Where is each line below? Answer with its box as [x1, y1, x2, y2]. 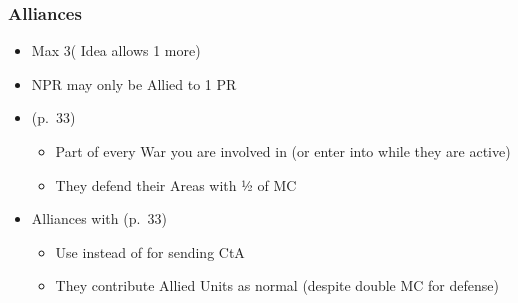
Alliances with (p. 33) [31, 208, 167, 229]
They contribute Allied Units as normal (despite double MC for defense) [55, 275, 499, 296]
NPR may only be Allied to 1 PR [31, 73, 237, 94]
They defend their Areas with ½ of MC [55, 174, 297, 195]
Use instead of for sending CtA [55, 241, 245, 262]
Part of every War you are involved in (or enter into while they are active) [55, 141, 511, 161]
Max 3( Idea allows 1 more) [31, 40, 201, 61]
